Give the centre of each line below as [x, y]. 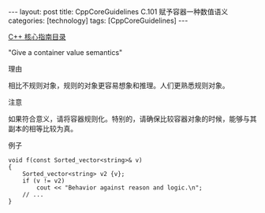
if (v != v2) [44, 181]
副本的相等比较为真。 [43, 129]
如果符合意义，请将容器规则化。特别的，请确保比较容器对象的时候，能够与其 [132, 119]
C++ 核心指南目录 [37, 37]
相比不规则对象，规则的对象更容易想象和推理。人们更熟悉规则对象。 [119, 85]
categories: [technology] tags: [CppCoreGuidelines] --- [98, 20]
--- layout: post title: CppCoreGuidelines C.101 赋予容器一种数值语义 [118, 12]
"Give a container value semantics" [65, 52]
